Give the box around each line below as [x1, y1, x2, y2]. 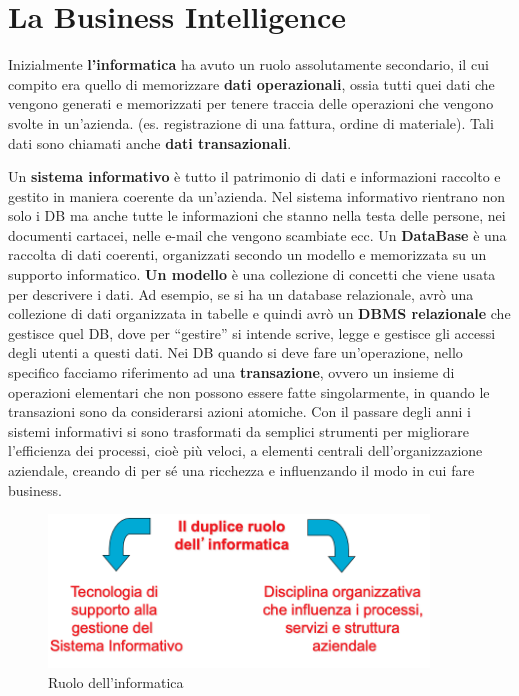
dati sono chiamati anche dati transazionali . [8, 132, 292, 153]
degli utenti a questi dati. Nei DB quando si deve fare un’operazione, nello [8, 342, 463, 363]
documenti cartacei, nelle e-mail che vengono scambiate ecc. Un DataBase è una [8, 224, 507, 245]
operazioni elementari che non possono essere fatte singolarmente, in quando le [8, 381, 490, 402]
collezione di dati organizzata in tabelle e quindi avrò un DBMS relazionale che [8, 303, 511, 324]
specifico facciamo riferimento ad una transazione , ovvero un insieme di [8, 362, 455, 383]
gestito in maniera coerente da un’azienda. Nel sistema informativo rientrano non [8, 185, 506, 206]
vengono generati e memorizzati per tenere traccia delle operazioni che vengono [8, 93, 494, 114]
